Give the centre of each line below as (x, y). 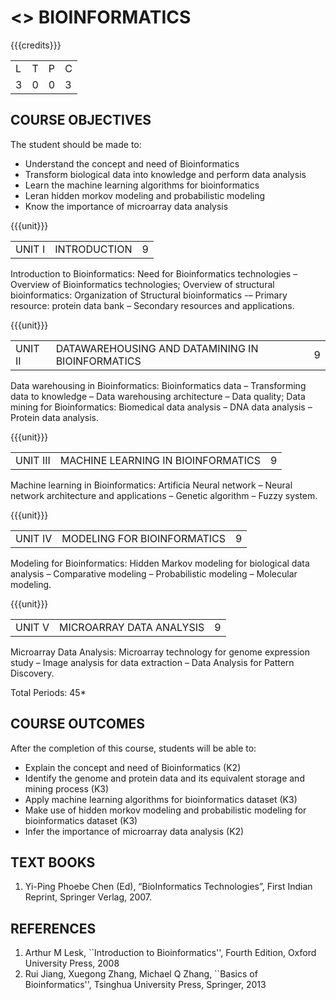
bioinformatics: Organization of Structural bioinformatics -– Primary (149, 295)
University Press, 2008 (72, 963)
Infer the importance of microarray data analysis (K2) (134, 831)
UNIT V (32, 627)
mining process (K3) (67, 788)
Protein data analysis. (54, 417)
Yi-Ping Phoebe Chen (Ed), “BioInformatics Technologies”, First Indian (168, 887)
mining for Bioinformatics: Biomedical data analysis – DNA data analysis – (161, 407)
